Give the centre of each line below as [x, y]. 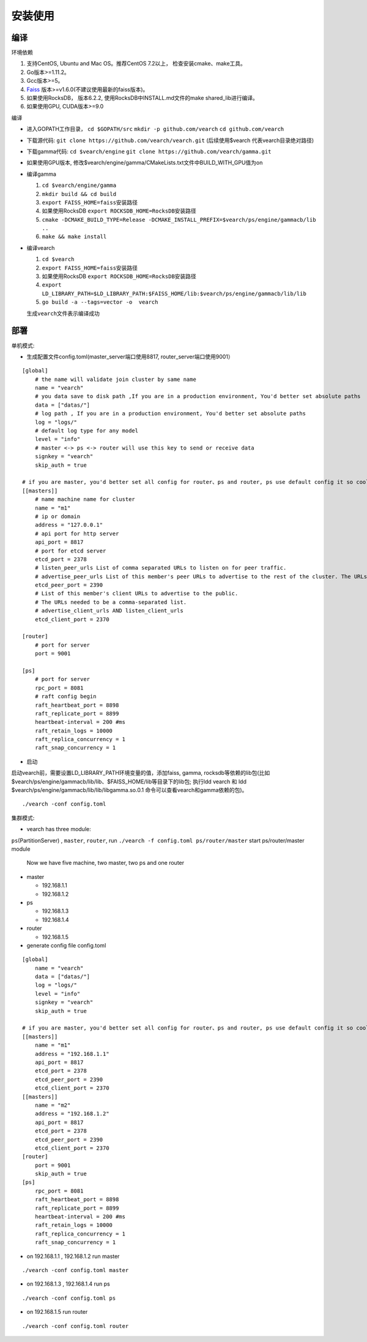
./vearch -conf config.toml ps [69, 1298]
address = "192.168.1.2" [72, 1114]
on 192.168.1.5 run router [57, 1312]
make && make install [74, 237]
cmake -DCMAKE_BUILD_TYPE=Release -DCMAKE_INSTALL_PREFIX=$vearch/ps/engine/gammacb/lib [179, 220]
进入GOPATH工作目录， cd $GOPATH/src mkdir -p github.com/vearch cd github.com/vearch [155, 129]
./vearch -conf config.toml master [76, 1270]
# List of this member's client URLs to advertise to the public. [136, 594]
